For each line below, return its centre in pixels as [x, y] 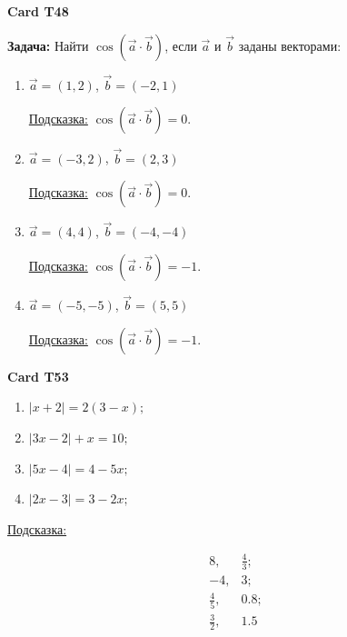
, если [181, 45]
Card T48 [38, 11]
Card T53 [38, 376]
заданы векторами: [290, 45]
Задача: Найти [48, 45]
